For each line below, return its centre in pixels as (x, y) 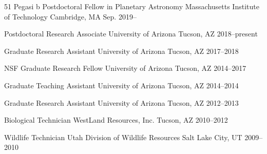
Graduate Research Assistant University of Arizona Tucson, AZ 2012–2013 (121, 102)
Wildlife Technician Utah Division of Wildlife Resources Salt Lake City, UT (123, 137)
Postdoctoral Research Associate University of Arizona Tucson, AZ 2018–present (131, 34)
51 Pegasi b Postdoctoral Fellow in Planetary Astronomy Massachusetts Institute (132, 6)
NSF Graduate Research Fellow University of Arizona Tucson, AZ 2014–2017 (125, 68)
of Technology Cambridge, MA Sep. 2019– (70, 16)
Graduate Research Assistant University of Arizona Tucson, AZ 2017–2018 (121, 51)
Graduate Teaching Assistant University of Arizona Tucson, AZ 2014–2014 (121, 85)
